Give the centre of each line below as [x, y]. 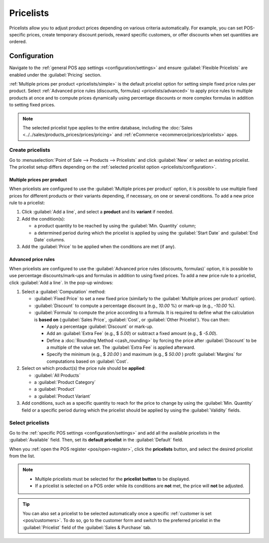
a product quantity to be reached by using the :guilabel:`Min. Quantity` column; [115, 226]
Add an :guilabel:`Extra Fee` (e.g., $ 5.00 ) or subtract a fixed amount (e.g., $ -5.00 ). [132, 333]
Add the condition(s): [43, 218]
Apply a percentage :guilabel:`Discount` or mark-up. [100, 326]
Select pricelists [29, 423]
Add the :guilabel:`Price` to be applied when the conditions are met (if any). [99, 247]
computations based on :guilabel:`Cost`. [88, 361]
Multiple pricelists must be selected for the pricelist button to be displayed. [113, 479]
